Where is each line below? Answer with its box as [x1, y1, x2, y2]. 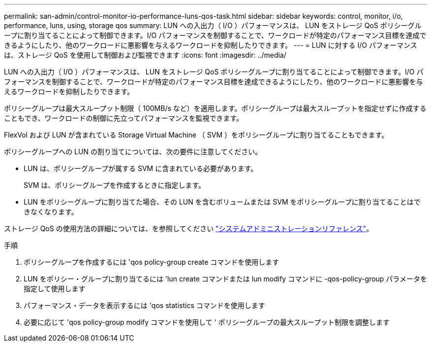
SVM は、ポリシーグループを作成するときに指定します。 [24, 181, 205, 189]
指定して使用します [24, 284, 86, 293]
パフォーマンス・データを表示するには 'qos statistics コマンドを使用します [24, 301, 265, 310]
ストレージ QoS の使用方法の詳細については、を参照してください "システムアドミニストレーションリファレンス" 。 [4, 224, 373, 233]
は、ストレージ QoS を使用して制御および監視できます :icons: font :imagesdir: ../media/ [4, 51, 286, 59]
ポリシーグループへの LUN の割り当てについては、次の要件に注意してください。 [4, 147, 262, 156]
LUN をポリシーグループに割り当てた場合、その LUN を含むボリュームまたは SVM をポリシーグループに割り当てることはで [24, 198, 421, 206]
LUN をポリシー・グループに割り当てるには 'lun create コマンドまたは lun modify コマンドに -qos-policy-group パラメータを [24, 275, 427, 283]
